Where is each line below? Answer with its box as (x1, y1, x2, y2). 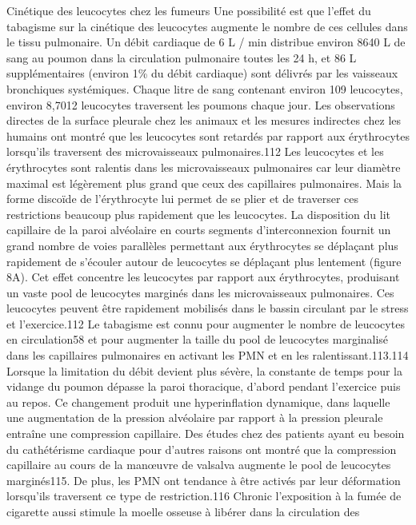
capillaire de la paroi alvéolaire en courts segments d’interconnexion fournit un (6, 221, 391, 238)
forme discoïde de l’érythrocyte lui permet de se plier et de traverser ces (6, 190, 359, 207)
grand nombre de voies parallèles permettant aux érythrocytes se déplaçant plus (6, 237, 398, 253)
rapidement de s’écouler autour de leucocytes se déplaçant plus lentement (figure (6, 253, 402, 269)
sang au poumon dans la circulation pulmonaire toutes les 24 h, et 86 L (6, 49, 357, 66)
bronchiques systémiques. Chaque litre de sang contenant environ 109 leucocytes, (6, 80, 403, 97)
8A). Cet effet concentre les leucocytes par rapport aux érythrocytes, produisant (6, 268, 400, 285)
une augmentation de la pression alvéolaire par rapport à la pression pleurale (6, 409, 383, 426)
